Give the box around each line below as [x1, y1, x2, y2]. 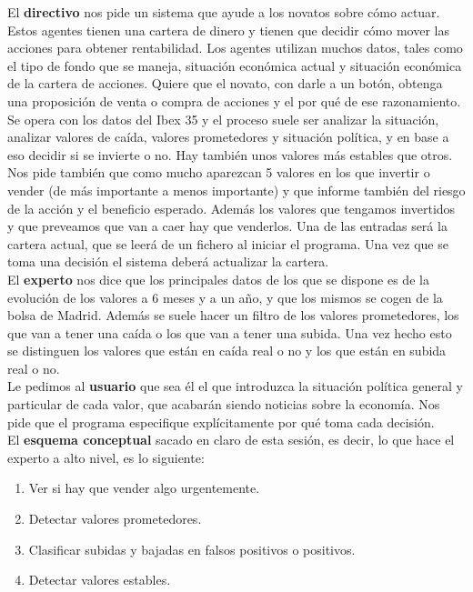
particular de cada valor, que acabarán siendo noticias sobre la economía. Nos [7, 395, 440, 414]
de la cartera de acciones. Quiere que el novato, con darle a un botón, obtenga [7, 74, 443, 93]
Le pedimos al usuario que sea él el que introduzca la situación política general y [7, 376, 463, 396]
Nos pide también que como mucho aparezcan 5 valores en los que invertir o [7, 163, 430, 182]
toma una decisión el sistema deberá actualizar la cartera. [7, 252, 329, 271]
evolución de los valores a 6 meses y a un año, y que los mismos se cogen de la [7, 287, 443, 306]
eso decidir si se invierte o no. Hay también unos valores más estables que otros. [7, 145, 453, 164]
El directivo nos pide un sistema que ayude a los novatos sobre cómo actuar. [7, 3, 440, 21]
